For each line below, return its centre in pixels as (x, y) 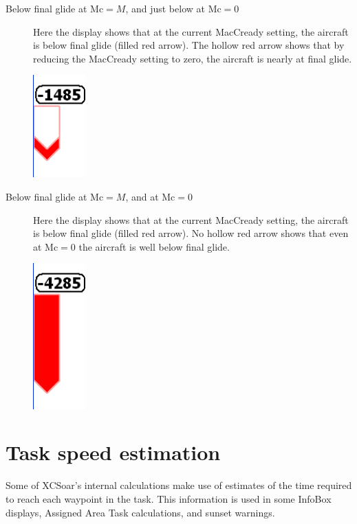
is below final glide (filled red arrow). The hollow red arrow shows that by (189, 45)
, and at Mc (150, 197)
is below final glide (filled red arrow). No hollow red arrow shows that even (191, 233)
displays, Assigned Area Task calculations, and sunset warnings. (140, 512)
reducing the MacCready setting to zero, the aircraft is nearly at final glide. (193, 58)
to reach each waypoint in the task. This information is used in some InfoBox (169, 498)
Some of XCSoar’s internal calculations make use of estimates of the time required (179, 485)
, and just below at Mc (173, 8)
